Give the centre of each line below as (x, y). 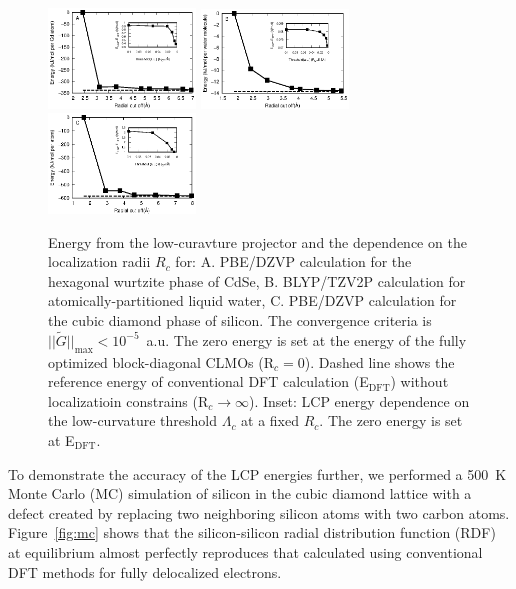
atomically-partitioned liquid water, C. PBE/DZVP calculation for (252, 300)
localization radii (99, 261)
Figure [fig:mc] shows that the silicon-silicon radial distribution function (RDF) (252, 532)
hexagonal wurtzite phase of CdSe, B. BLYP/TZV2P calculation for (257, 280)
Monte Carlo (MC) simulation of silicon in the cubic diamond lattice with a (240, 493)
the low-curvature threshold (132, 420)
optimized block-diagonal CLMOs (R (161, 361)
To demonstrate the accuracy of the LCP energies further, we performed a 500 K (257, 473)
